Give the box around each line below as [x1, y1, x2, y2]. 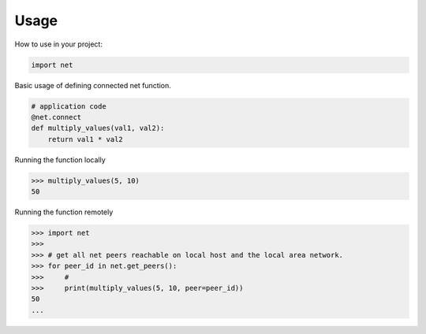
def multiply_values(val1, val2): [31, 124, 165, 133]
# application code [31, 102, 106, 110]
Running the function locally [14, 154, 106, 165]
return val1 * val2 [47, 135, 124, 143]
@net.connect [31, 113, 82, 121]
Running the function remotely [14, 207, 114, 217]
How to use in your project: [14, 39, 103, 49]
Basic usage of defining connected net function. [14, 80, 171, 90]
